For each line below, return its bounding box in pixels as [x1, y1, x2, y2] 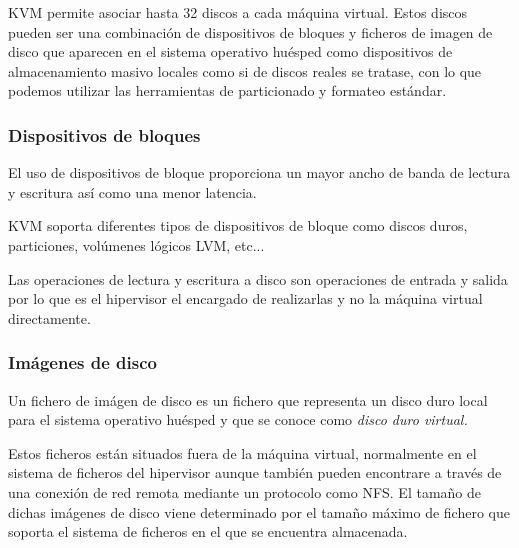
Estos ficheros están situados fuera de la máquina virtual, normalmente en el [8, 442, 477, 463]
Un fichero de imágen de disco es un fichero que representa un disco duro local [8, 389, 488, 410]
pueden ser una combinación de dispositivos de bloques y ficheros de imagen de [8, 21, 493, 42]
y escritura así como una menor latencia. [8, 181, 257, 202]
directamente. [8, 307, 91, 328]
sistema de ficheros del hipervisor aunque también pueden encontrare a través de [8, 462, 502, 483]
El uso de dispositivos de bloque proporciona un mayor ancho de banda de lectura [8, 162, 511, 183]
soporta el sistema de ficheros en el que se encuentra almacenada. [8, 521, 408, 542]
